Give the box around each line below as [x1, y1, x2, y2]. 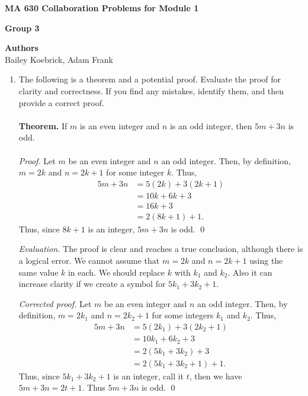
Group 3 [5, 21, 40, 34]
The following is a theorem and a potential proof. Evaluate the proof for [18, 73, 281, 85]
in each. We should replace [68, 266, 165, 278]
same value [18, 266, 59, 278]
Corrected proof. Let [18, 297, 92, 309]
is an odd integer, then [169, 119, 252, 132]
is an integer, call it [113, 369, 184, 382]
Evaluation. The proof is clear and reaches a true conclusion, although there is [18, 242, 303, 255]
